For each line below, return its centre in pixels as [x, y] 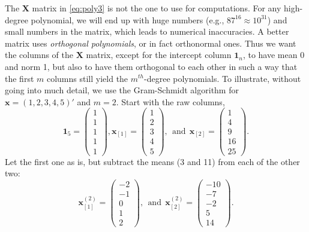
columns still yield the [87, 78]
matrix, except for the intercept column [159, 55]
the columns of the [39, 55]
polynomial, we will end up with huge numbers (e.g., [127, 19]
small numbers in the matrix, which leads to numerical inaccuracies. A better [147, 31]
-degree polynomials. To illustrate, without [223, 78]
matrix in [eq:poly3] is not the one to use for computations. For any [157, 8]
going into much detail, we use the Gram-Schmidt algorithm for [122, 90]
